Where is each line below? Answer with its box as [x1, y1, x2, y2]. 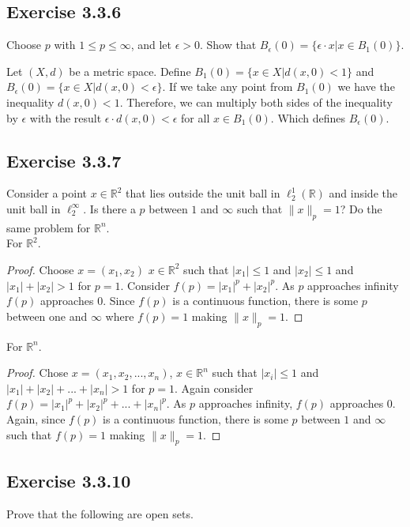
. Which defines [270, 109, 346, 126]
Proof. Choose [6, 261, 74, 277]
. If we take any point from [162, 78, 293, 95]
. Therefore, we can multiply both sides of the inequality [119, 93, 393, 110]
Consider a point [6, 185, 88, 201]
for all [181, 109, 210, 126]
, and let [130, 36, 171, 53]
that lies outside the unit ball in [126, 185, 280, 201]
